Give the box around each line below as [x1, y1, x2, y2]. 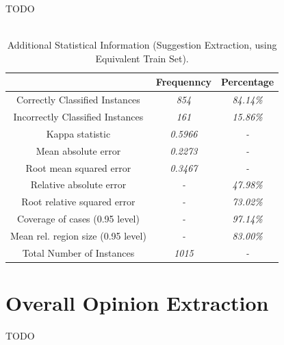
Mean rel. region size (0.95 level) [10, 228, 146, 242]
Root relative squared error [21, 194, 135, 209]
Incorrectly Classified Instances [13, 110, 144, 124]
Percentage [221, 75, 274, 89]
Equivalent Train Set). [95, 51, 189, 65]
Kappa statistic [46, 126, 111, 140]
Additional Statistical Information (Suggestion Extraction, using [7, 38, 277, 52]
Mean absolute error [36, 143, 121, 157]
